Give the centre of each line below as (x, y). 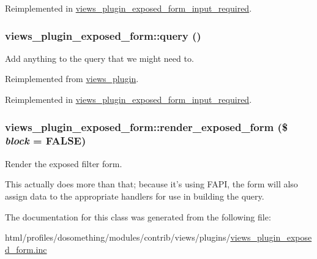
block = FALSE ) (46, 141)
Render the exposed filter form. (64, 163)
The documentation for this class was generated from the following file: (138, 216)
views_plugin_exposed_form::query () (103, 35)
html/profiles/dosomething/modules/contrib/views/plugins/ (118, 237)
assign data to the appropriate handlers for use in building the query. (135, 196)
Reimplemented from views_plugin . (72, 79)
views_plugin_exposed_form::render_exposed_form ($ (147, 126)
